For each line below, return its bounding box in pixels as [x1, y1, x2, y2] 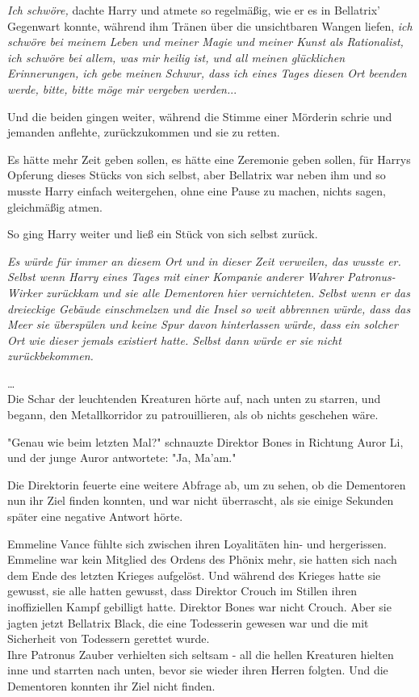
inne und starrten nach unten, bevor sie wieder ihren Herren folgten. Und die [7, 661, 388, 678]
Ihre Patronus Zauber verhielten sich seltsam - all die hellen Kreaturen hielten [7, 645, 394, 662]
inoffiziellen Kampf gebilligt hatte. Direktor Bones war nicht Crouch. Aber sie [7, 598, 392, 615]
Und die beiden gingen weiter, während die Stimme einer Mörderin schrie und [7, 107, 392, 124]
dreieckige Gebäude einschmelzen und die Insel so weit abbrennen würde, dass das [7, 300, 411, 317]
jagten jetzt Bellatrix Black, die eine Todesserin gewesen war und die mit [7, 614, 369, 631]
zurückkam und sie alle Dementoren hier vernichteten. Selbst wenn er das [45, 283, 410, 300]
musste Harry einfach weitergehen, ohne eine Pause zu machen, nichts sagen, [7, 182, 386, 199]
